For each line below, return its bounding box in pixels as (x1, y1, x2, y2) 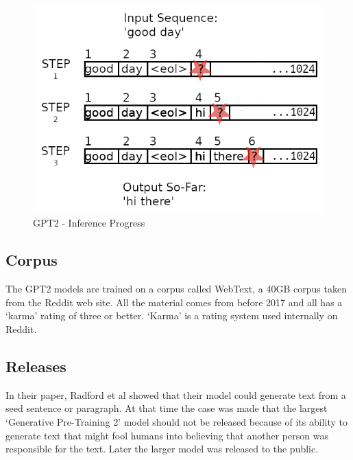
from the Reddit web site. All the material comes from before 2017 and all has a (5, 295, 343, 309)
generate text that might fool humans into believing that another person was (5, 428, 328, 442)
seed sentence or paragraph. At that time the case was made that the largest (5, 401, 328, 415)
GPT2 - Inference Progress (33, 216, 145, 230)
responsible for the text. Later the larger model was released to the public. (5, 441, 319, 456)
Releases (5, 356, 66, 376)
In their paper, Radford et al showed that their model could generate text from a (5, 387, 346, 402)
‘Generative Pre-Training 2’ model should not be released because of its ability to (5, 415, 348, 428)
